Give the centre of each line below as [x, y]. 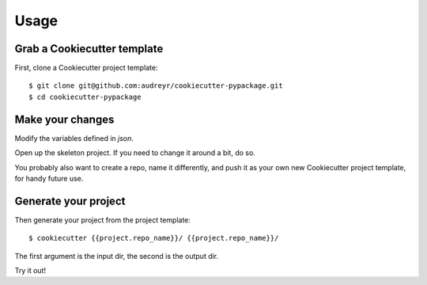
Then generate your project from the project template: [103, 220]
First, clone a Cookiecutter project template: [86, 68]
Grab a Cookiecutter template [89, 49]
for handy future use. [49, 178]
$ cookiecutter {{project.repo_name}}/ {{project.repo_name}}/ [154, 238]
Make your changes [64, 119]
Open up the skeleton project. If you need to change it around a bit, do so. [135, 153]
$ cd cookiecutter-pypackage [85, 97]
